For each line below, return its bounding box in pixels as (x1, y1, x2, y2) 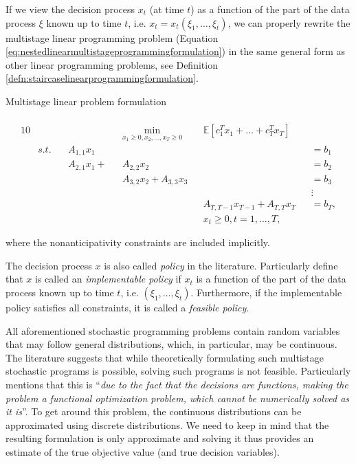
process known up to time (5, 285, 114, 300)
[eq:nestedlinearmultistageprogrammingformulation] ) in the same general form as (5, 44, 346, 58)
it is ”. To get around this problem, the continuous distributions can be (5, 404, 302, 419)
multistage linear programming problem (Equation (5, 30, 219, 45)
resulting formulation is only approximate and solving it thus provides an (5, 431, 314, 445)
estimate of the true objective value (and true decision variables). (5, 444, 280, 459)
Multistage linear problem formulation (5, 93, 166, 108)
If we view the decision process (5, 2, 135, 16)
